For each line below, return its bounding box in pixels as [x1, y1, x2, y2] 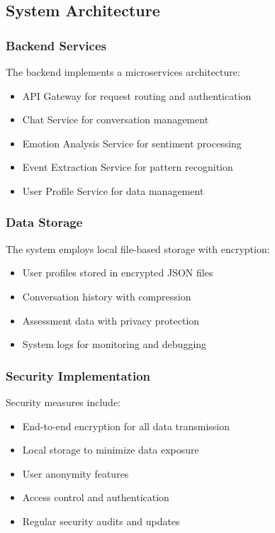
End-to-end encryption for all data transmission [22, 418, 230, 433]
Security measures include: [6, 394, 121, 409]
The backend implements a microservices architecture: [6, 64, 240, 79]
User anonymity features [22, 466, 129, 481]
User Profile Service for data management [22, 183, 204, 198]
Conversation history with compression [22, 288, 191, 303]
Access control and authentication [22, 490, 169, 505]
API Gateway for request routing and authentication [22, 88, 252, 103]
